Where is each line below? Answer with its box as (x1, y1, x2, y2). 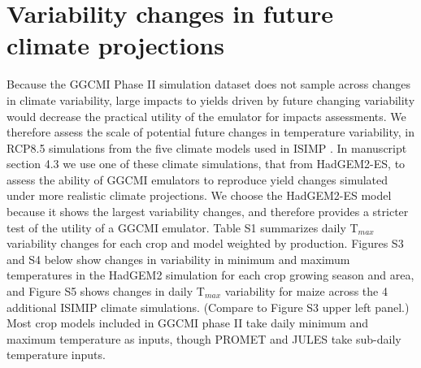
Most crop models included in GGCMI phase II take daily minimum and (7, 314, 368, 331)
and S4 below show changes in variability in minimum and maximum (7, 250, 350, 267)
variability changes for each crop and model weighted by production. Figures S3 (7, 235, 404, 252)
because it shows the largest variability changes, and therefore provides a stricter (7, 203, 409, 220)
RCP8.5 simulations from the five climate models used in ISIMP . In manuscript (7, 139, 407, 156)
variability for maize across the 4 (224, 283, 388, 300)
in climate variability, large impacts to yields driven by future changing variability (7, 91, 415, 108)
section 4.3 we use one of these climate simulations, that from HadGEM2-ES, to (7, 155, 406, 172)
